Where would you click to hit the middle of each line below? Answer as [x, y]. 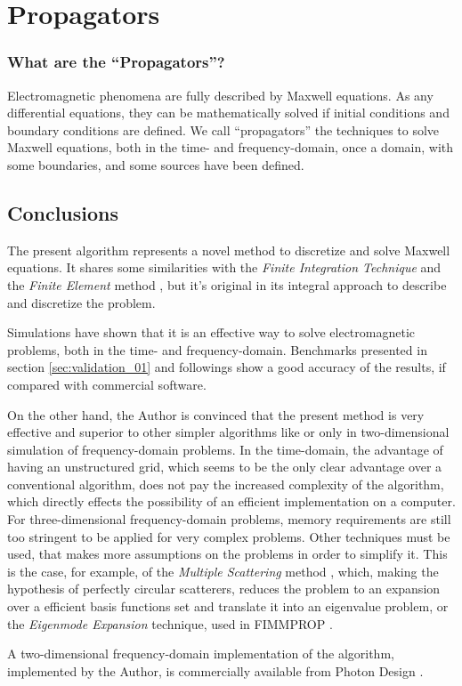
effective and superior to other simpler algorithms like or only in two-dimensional [228, 432]
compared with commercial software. [107, 384]
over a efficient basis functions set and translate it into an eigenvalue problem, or [228, 606]
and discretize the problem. [81, 302]
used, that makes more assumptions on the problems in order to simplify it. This [227, 554]
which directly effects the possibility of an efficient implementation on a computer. [231, 501]
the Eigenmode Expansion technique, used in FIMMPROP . [170, 623]
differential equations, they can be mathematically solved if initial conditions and [228, 113]
